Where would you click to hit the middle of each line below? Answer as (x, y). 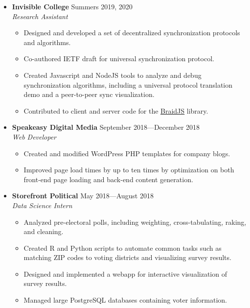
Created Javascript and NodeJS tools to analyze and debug (113, 75)
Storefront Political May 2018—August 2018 (83, 196)
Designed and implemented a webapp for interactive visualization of (125, 273)
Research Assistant (40, 16)
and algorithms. (47, 42)
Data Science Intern (42, 205)
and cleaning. (44, 231)
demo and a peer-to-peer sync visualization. (89, 94)
